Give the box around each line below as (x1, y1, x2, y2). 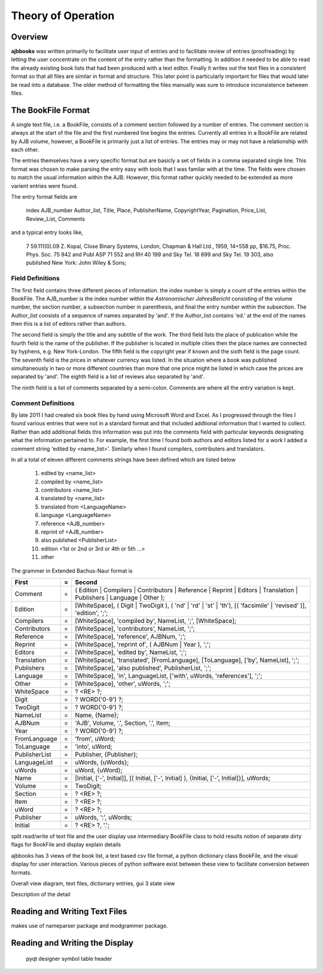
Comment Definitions (11, 399, 75, 407)
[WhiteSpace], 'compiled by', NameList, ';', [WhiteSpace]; (75, 617, 236, 625)
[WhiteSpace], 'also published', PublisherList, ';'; (75, 664, 212, 672)
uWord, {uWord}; (75, 766, 123, 774)
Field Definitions (11, 274, 60, 283)
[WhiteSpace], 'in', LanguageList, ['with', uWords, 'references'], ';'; (75, 671, 263, 680)
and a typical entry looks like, (11, 229, 84, 236)
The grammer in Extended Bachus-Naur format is (11, 567, 133, 574)
